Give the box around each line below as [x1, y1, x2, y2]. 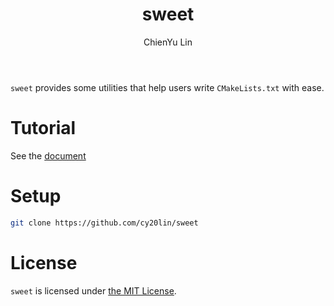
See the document [10, 149, 87, 162]
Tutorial [10, 117, 77, 140]
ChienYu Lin [143, 36, 193, 48]
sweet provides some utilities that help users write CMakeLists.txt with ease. [10, 81, 325, 93]
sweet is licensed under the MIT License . [10, 284, 177, 297]
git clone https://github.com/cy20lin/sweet [10, 218, 199, 228]
